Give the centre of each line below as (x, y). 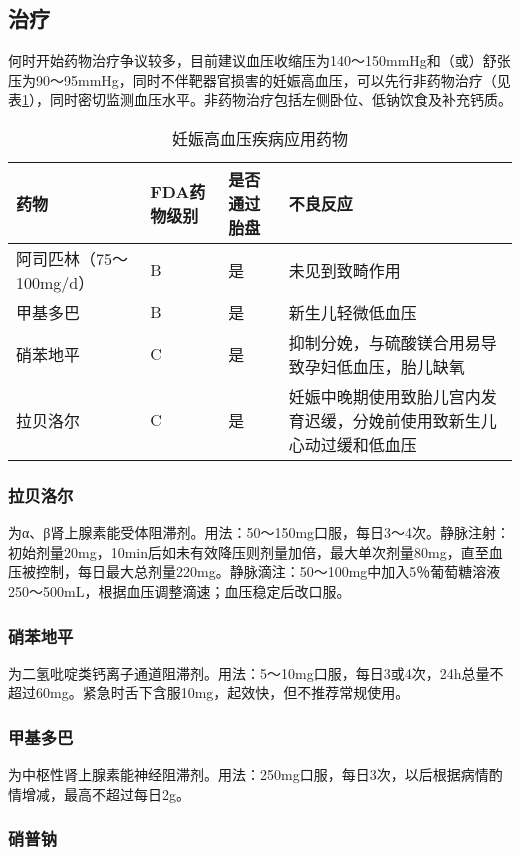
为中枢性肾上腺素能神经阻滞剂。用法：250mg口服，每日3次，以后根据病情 (248, 774)
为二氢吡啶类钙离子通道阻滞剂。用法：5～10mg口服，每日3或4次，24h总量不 (256, 672)
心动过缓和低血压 (352, 444)
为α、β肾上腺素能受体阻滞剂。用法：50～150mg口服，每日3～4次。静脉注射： (259, 532)
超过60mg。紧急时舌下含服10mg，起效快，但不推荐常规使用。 (209, 692)
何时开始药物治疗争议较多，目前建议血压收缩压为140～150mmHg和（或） (245, 60)
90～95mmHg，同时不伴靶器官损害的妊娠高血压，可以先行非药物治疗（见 (273, 79)
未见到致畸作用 (344, 270)
